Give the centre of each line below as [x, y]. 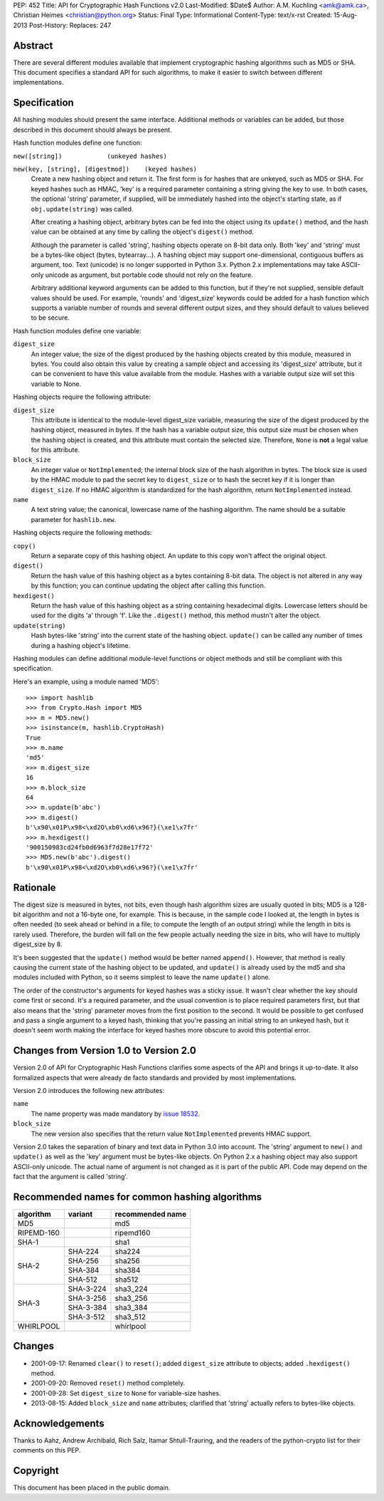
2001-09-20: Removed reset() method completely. [108, 1383]
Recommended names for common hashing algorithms [138, 1197]
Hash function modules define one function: [78, 143]
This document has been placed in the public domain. [92, 1487]
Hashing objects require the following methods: [82, 533]
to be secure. [50, 318]
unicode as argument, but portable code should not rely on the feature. [149, 275]
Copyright [36, 1471]
